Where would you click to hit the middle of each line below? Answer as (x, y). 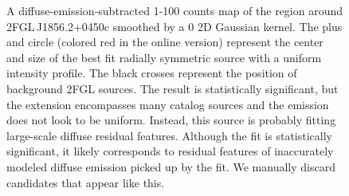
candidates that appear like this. (86, 182)
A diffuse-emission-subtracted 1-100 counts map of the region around (175, 10)
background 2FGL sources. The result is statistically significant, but (173, 88)
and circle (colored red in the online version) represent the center (165, 42)
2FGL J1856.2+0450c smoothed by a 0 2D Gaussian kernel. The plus (174, 26)
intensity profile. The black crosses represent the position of (152, 73)
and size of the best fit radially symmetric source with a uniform (164, 57)
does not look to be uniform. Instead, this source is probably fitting (171, 120)
